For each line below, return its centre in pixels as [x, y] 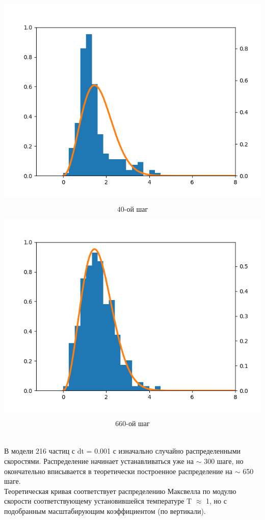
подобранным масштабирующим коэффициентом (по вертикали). [105, 511]
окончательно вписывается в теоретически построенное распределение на [118, 471]
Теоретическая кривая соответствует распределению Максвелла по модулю [120, 491]
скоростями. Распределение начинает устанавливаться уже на [99, 461]
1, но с [216, 501]
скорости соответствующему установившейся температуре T [98, 501]
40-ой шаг [132, 209]
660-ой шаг [132, 424]
